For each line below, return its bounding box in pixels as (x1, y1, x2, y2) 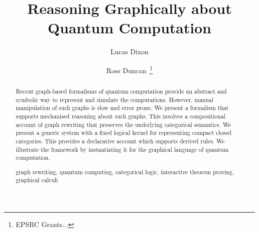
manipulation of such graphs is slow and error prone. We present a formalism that (15, 104, 229, 112)
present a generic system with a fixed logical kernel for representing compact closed (15, 128, 232, 137)
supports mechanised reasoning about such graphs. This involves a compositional (15, 112, 226, 120)
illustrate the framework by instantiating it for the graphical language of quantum (15, 145, 229, 153)
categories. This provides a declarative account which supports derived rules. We (15, 136, 225, 145)
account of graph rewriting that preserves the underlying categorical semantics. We (15, 120, 231, 128)
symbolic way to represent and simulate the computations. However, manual (15, 95, 214, 104)
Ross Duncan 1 (106, 63, 153, 75)
